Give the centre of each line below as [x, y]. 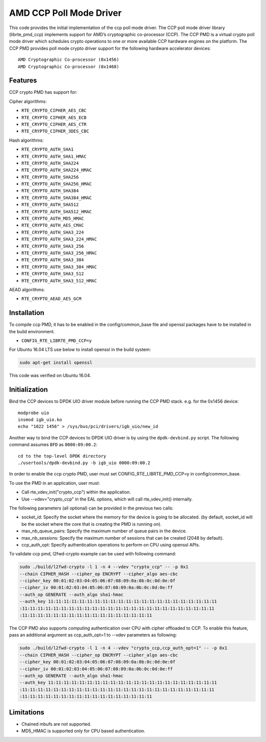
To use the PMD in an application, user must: [55, 483]
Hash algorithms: [26, 140]
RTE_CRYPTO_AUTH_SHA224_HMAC [57, 170]
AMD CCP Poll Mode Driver [65, 13]
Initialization [29, 390]
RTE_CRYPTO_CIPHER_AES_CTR [54, 124]
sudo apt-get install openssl [56, 363]
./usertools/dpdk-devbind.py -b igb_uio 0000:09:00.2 [84, 463]
